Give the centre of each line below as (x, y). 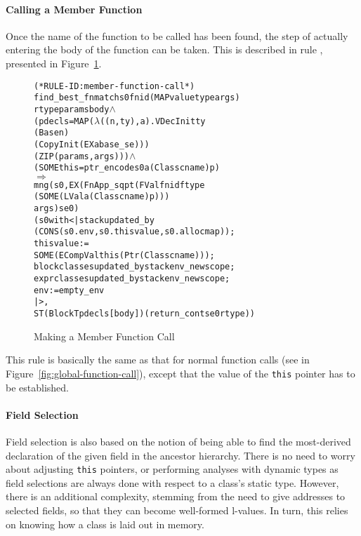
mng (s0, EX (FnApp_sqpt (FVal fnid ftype (119, 185)
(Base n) (52, 133)
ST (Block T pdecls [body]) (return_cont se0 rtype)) (145, 314)
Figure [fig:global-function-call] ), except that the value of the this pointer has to (180, 373)
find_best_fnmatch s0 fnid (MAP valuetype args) (137, 98)
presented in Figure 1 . (54, 63)
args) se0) (57, 209)
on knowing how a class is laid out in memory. (105, 524)
